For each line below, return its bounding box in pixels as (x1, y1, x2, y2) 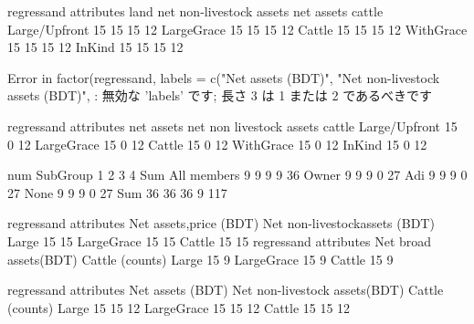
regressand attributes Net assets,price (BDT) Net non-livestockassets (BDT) (7, 214, 435, 233)
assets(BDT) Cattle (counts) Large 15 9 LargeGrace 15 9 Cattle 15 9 (7, 249, 394, 268)
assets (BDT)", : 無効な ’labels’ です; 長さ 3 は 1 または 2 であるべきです (7, 86, 433, 105)
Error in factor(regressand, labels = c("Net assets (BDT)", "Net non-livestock (7, 68, 440, 87)
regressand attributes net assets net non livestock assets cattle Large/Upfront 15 (7, 116, 458, 135)
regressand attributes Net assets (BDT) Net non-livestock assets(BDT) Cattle (7, 280, 444, 299)
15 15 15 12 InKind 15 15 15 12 (7, 37, 184, 57)
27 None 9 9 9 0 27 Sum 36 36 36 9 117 (7, 183, 227, 202)
